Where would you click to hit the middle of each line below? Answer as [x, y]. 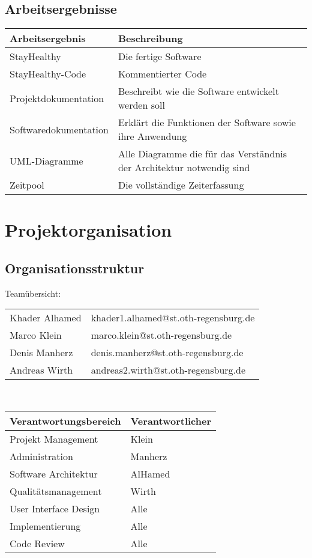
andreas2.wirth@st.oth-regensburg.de [168, 370]
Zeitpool [27, 185]
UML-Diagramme [46, 160]
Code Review [37, 543]
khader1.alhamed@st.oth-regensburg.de [173, 318]
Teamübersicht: [33, 293]
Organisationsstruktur [75, 268]
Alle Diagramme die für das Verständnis [202, 154]
